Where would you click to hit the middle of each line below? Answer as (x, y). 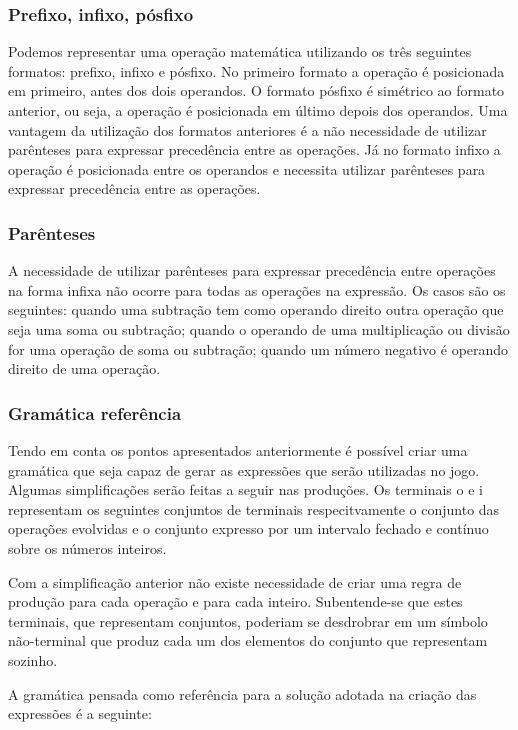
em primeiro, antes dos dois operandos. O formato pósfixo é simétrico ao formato (256, 90)
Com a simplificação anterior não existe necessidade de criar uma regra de (235, 581)
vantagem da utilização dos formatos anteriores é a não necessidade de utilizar (247, 129)
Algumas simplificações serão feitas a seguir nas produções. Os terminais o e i (245, 489)
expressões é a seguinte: (80, 713)
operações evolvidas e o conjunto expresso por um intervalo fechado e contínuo (248, 528)
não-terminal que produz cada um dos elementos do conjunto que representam (248, 640)
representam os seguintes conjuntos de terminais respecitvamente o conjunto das (254, 508)
